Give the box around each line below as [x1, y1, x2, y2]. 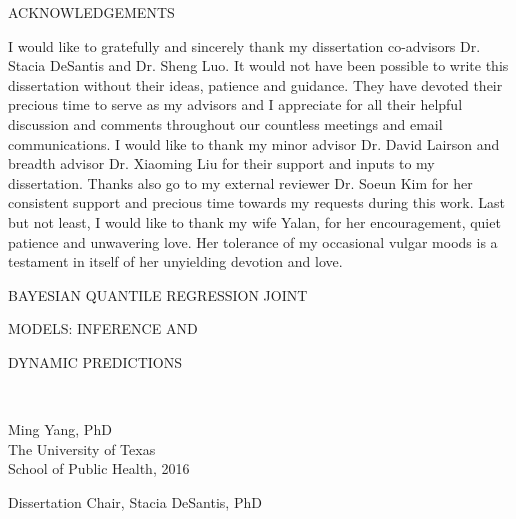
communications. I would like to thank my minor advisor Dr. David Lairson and [8, 133, 500, 154]
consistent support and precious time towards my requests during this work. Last [8, 192, 505, 213]
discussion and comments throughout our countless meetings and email [8, 113, 443, 134]
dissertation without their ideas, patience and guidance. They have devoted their [8, 74, 503, 95]
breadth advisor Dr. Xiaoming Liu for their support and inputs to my [8, 153, 435, 174]
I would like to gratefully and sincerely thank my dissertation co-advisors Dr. [8, 35, 481, 56]
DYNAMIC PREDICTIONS [8, 351, 183, 372]
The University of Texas [8, 438, 156, 459]
